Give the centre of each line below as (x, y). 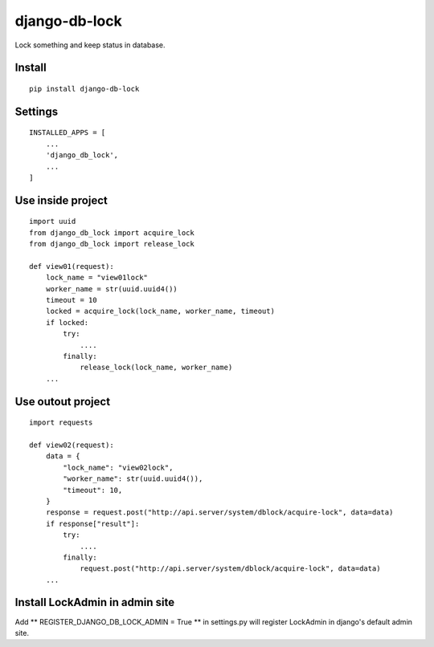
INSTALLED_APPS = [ (68, 133)
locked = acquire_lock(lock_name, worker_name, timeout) (160, 311)
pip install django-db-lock (84, 89)
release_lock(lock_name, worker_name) (156, 368)
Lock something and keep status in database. (90, 45)
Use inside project (61, 200)
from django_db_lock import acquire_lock (112, 232)
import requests (61, 423)
